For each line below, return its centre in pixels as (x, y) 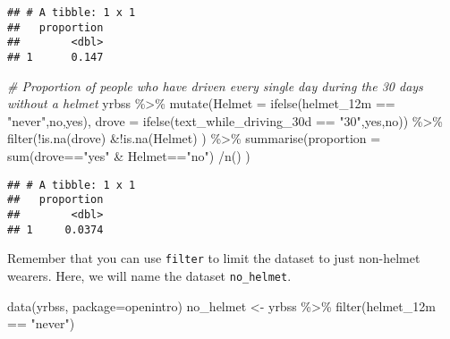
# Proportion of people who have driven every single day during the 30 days (215, 85)
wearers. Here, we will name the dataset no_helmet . (149, 275)
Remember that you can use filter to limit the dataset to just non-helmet (214, 258)
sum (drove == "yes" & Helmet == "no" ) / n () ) (129, 156)
